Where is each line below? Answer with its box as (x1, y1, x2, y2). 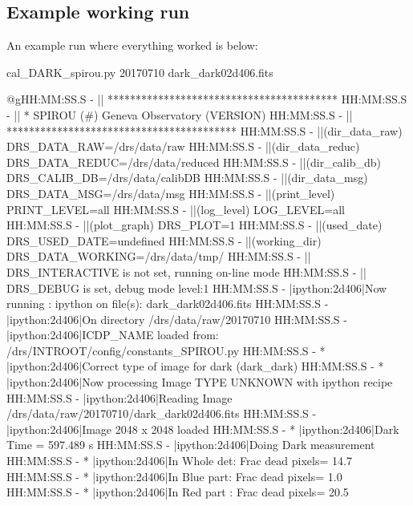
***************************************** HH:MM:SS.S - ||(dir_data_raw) (6, 122, 403, 139)
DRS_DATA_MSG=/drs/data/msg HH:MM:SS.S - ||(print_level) (6, 184, 335, 201)
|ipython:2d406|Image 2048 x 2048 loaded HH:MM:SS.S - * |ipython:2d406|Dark (6, 420, 399, 437)
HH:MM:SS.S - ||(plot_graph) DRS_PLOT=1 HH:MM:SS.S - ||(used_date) (6, 217, 383, 233)
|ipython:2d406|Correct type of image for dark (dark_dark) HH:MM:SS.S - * (6, 358, 384, 374)
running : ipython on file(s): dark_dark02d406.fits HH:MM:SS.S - (6, 295, 329, 312)
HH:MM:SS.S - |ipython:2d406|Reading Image (6, 389, 233, 406)
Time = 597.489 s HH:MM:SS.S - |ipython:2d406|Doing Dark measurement (6, 436, 375, 453)
